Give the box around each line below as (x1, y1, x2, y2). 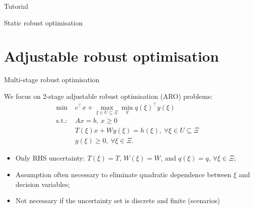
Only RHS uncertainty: (15, 153, 85, 163)
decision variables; (15, 179, 70, 189)
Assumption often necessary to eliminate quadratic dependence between (15, 169, 231, 179)
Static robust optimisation (4, 17, 83, 27)
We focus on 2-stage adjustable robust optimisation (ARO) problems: (4, 91, 213, 101)
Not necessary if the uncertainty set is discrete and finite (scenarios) (15, 195, 220, 206)
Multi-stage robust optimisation (4, 74, 100, 85)
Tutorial (4, 1, 28, 11)
